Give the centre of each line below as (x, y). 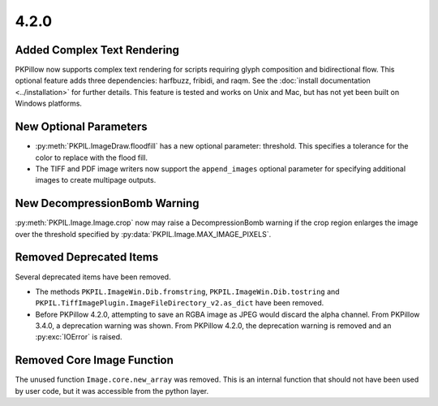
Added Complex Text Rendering (97, 50)
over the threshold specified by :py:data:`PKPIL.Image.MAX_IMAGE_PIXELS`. (143, 234)
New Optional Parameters (81, 127)
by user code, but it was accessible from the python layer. (112, 391)
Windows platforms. (49, 104)
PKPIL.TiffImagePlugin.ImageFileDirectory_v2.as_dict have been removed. (180, 303)
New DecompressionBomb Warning (107, 203)
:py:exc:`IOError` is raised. (79, 337)
